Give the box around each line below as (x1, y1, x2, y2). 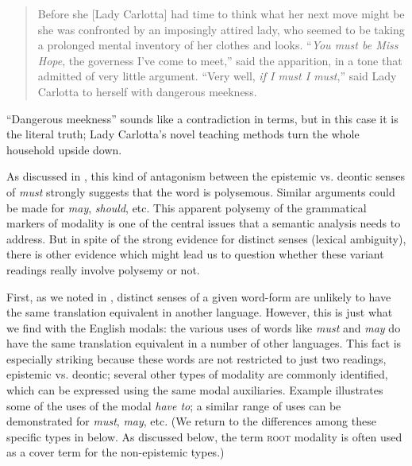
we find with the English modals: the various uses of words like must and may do (6, 319, 401, 336)
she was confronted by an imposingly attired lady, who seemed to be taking (37, 21, 405, 37)
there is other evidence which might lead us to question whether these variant (6, 246, 384, 262)
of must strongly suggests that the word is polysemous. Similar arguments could (6, 183, 395, 200)
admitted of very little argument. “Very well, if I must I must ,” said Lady (37, 68, 397, 84)
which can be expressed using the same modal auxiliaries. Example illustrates (6, 382, 383, 398)
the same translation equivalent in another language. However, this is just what (6, 304, 393, 320)
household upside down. (6, 141, 122, 157)
